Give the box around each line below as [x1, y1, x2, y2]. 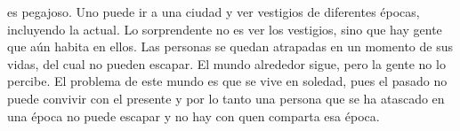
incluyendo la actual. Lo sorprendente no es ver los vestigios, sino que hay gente [7, 19, 442, 38]
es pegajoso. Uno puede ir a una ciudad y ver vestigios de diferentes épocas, [7, 3, 420, 20]
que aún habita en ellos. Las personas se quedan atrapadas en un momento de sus [7, 37, 453, 56]
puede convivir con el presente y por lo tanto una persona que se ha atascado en [7, 89, 445, 107]
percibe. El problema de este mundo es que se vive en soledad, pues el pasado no [7, 72, 448, 90]
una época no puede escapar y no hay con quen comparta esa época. [7, 106, 380, 125]
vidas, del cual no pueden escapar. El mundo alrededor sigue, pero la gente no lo [7, 54, 446, 73]
